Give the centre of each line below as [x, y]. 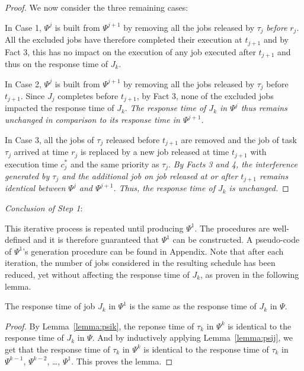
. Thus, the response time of [164, 188]
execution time [31, 164]
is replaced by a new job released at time [155, 152]
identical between [35, 188]
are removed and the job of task [239, 139]
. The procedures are [232, 228]
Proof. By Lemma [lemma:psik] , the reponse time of [100, 326]
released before [133, 139]
